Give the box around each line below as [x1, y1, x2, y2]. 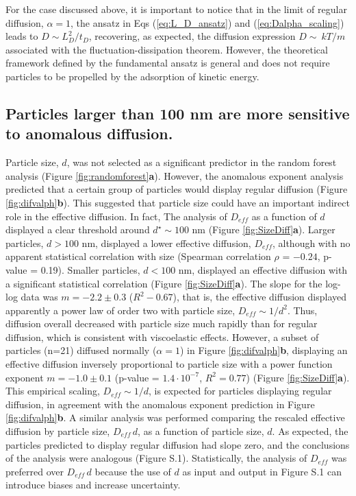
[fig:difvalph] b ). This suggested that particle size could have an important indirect [5, 195, 350, 209]
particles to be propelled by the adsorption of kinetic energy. [5, 69, 259, 83]
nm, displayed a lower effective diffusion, [81, 235, 251, 250]
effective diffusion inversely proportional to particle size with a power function [5, 357, 333, 371]
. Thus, [287, 303, 318, 317]
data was [21, 290, 58, 304]
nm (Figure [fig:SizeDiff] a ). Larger [192, 222, 335, 237]
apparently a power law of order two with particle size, [5, 303, 236, 317]
